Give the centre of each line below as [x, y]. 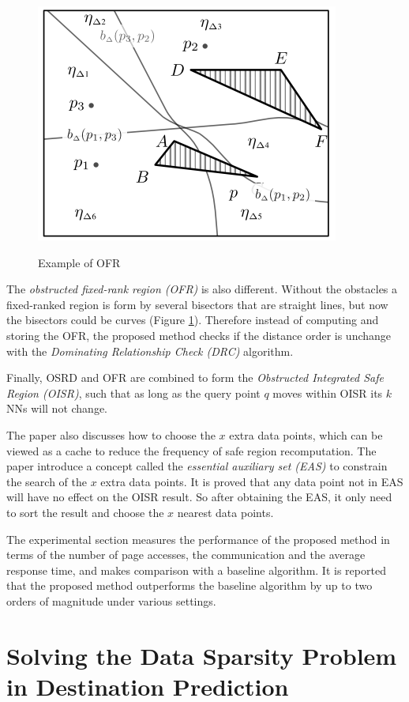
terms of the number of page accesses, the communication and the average [186, 555]
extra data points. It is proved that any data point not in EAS [252, 481]
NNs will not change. [57, 408]
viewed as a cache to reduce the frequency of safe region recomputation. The [191, 450]
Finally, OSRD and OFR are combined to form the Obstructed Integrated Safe [195, 377]
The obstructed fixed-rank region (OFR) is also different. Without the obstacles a [202, 289]
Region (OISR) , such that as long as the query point [133, 393]
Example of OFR [79, 262]
